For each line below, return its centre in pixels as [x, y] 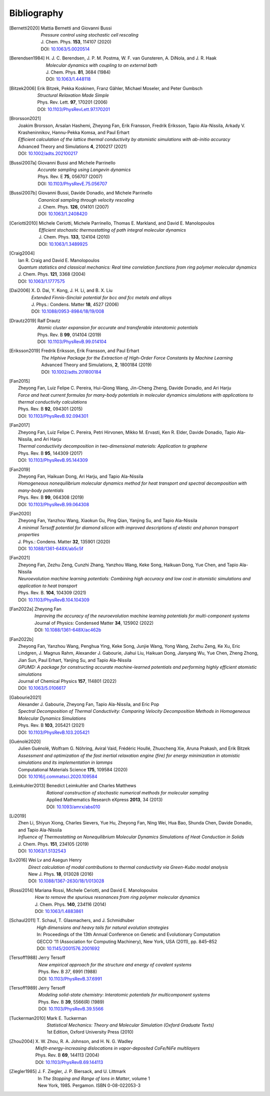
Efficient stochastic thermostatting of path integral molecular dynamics [112, 230]
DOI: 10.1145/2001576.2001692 [68, 948]
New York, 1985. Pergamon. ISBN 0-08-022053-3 [89, 1085]
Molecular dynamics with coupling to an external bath [101, 65]
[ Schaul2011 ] [22, 920]
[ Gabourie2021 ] [25, 697]
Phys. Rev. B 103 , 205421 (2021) [51, 725]
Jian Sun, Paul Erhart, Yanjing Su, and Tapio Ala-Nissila [75, 660]
